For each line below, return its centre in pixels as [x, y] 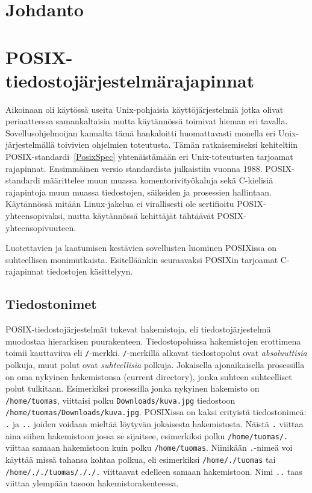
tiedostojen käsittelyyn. [90, 271]
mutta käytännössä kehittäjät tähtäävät [141, 216]
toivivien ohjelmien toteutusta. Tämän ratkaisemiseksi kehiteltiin [178, 145]
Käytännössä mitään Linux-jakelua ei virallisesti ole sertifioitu [120, 204]
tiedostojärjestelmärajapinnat [130, 80]
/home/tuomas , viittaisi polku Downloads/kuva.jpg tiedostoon [120, 400]
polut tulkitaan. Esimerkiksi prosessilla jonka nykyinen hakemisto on [133, 388]
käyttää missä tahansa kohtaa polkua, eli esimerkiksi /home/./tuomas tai [141, 460]
